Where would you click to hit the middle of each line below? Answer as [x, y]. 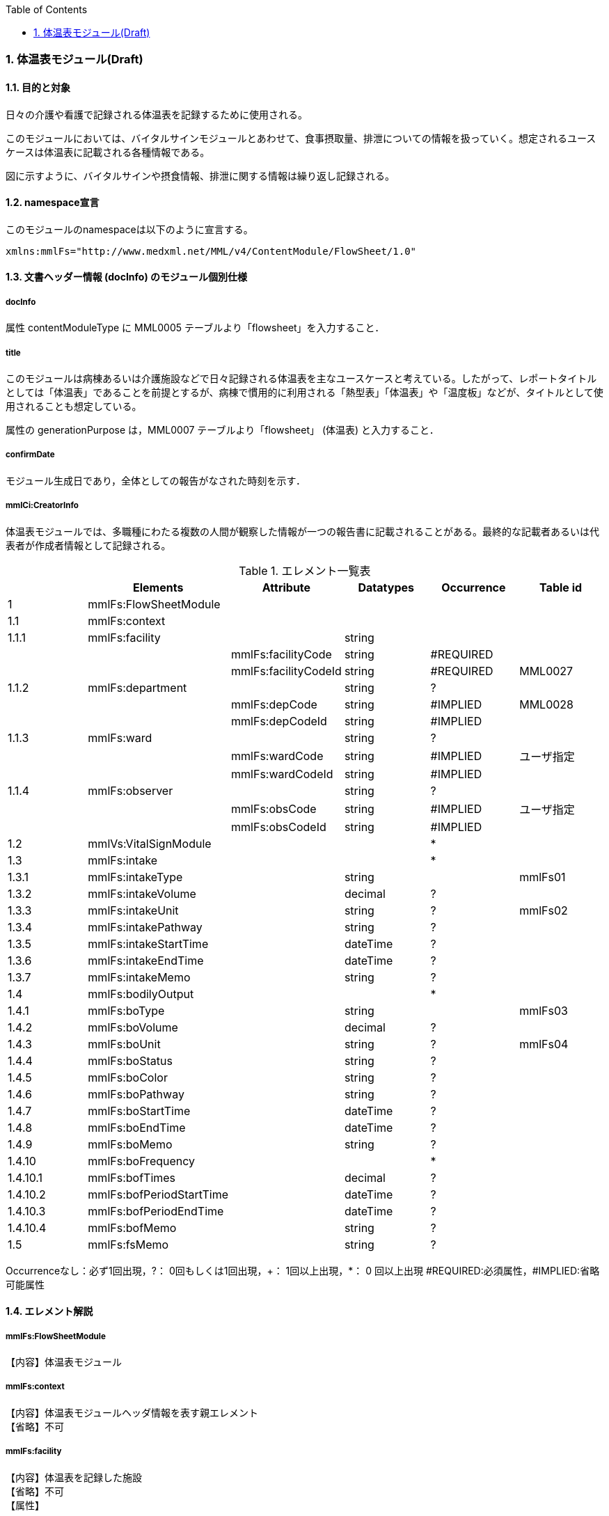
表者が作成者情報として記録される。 [88, 545]
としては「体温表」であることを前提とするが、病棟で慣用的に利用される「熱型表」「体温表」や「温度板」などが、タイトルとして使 [304, 392]
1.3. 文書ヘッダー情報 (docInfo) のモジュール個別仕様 [127, 277]
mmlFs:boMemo [130, 1144]
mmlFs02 [544, 910]
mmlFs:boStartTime [139, 1111]
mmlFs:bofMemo [132, 1227]
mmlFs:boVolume [133, 1027]
